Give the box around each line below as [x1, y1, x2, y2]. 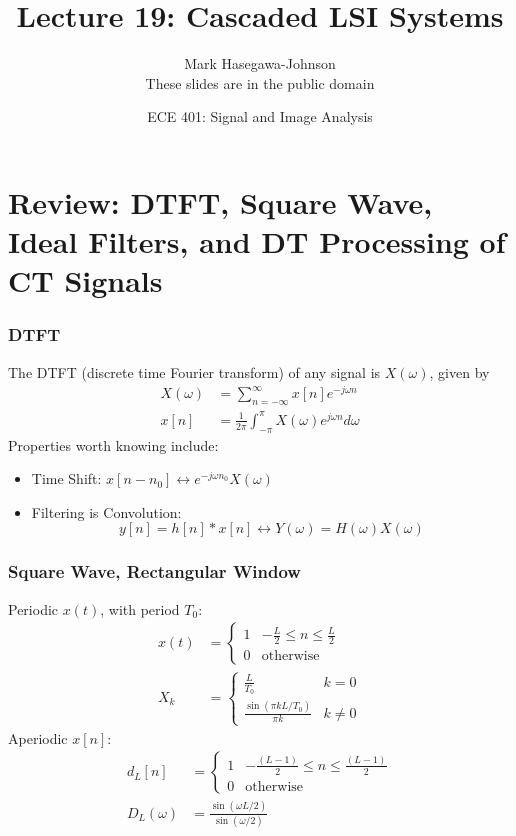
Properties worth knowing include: [8, 434, 219, 455]
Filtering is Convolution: [31, 501, 182, 522]
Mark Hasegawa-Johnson [184, 53, 336, 74]
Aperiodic [8, 727, 68, 748]
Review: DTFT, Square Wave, [8, 181, 433, 222]
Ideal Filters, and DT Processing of [8, 221, 506, 262]
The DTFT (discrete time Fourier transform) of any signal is [8, 361, 381, 382]
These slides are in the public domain [145, 72, 375, 93]
